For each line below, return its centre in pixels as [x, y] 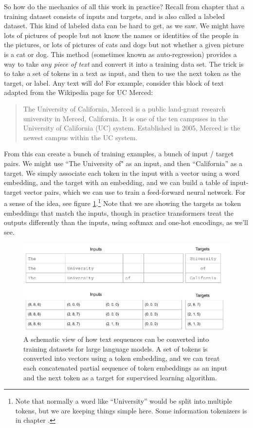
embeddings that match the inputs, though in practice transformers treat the [119, 213]
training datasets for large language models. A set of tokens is [116, 348]
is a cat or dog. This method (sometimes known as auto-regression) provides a [120, 54]
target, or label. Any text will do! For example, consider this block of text [114, 83]
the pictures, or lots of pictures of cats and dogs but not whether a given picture [124, 45]
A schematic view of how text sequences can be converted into [116, 339]
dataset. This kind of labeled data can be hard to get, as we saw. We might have [124, 26]
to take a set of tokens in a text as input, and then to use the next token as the [122, 73]
